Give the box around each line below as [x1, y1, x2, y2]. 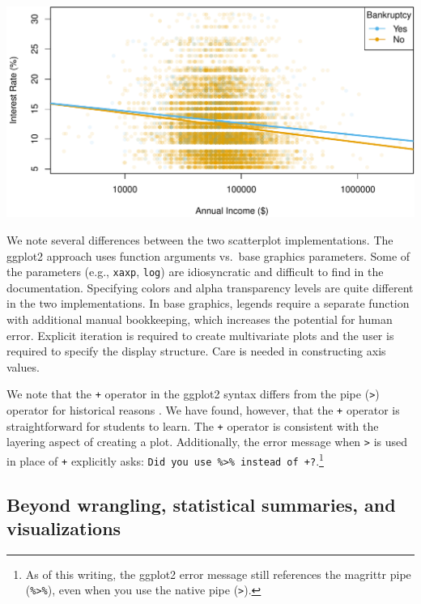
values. [6, 358, 40, 375]
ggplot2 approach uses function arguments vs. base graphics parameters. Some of [6, 247, 410, 264]
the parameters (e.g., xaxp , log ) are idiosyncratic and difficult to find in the [6, 263, 384, 280]
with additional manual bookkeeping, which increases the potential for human [6, 310, 393, 327]
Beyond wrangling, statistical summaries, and [6, 491, 396, 517]
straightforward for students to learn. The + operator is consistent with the [6, 417, 379, 434]
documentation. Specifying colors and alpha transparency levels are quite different [6, 279, 414, 296]
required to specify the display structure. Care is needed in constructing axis [6, 342, 386, 359]
